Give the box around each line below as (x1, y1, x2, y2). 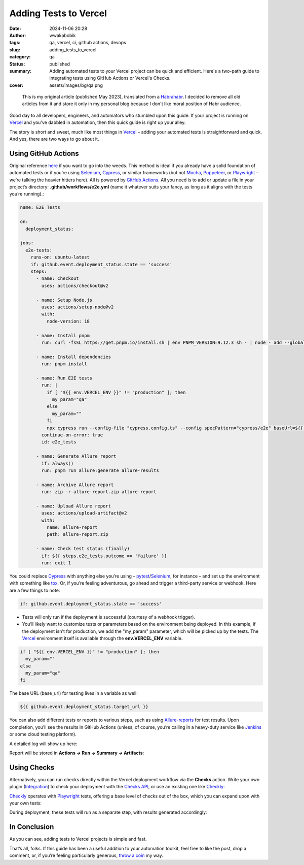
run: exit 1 (41, 560, 71, 566)
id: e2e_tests (41, 439, 77, 445)
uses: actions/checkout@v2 (41, 282, 108, 289)
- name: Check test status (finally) (36, 546, 130, 552)
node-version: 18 (46, 318, 90, 324)
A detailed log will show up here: (9, 741, 78, 747)
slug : (9, 46, 20, 53)
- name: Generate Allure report (36, 454, 117, 459)
